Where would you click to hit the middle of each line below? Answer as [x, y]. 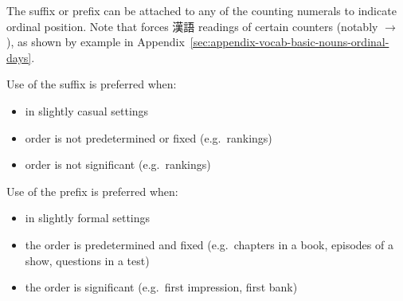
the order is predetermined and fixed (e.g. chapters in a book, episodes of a [209, 244]
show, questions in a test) [87, 260]
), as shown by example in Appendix [96, 42]
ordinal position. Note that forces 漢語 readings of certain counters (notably [192, 26]
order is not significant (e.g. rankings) [118, 164]
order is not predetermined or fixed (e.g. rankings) [149, 137]
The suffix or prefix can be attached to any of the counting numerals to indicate [201, 10]
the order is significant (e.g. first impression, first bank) [161, 287]
